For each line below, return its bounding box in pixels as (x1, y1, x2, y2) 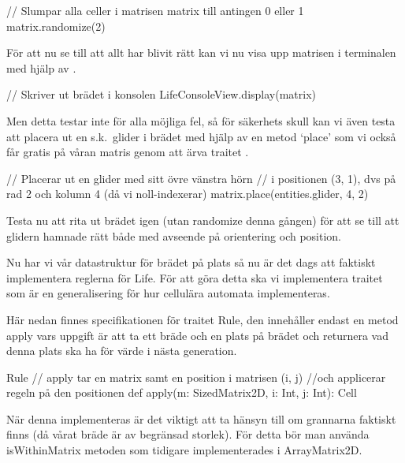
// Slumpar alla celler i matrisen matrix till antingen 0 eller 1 (6, 2, 304, 18)
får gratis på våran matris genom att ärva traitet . (6, 144, 249, 160)
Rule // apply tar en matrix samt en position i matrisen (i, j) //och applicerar (6, 368, 386, 385)
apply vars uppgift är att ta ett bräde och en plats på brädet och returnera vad (6, 327, 389, 343)
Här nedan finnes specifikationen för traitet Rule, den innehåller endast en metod (6, 311, 399, 327)
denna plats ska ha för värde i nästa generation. (6, 342, 237, 359)
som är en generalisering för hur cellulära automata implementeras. (6, 285, 330, 301)
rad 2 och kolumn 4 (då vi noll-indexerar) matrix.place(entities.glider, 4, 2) (6, 185, 369, 202)
